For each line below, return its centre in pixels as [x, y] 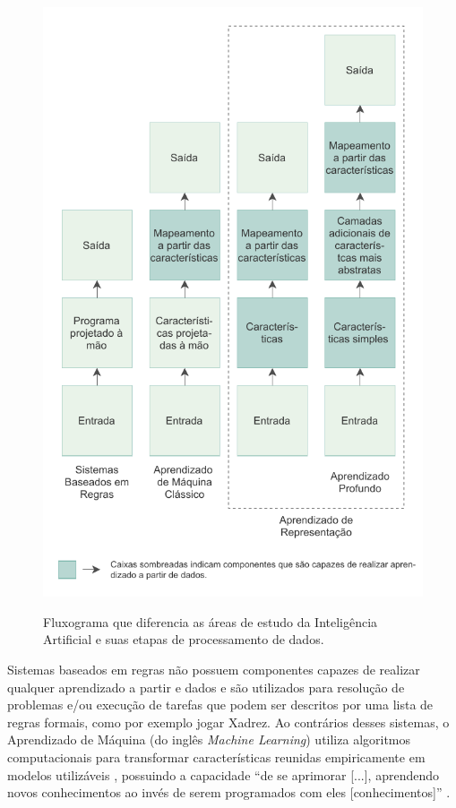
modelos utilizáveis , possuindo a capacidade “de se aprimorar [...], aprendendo [224, 774]
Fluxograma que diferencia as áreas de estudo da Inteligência [211, 621]
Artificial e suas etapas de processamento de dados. [184, 639]
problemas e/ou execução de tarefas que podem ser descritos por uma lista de [220, 705]
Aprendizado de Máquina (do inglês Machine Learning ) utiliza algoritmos [209, 739]
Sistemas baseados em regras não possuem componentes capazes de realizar [214, 669]
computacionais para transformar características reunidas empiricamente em [216, 756]
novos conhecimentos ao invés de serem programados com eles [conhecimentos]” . [229, 792]
